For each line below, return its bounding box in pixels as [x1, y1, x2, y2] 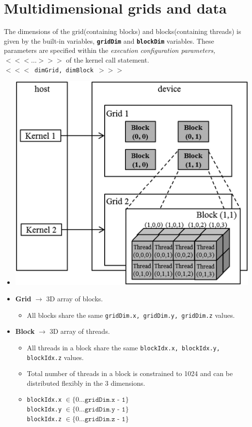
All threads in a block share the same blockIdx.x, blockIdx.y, [27, 342, 220, 352]
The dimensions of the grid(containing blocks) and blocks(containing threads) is [4, 26, 241, 36]
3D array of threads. [49, 326, 110, 336]
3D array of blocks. [46, 294, 103, 304]
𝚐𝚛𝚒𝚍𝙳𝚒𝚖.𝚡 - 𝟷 [84, 396, 126, 404]
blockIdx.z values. [27, 352, 84, 362]
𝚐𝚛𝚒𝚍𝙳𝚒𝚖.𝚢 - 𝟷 [84, 406, 126, 413]
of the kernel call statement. [66, 54, 149, 65]
